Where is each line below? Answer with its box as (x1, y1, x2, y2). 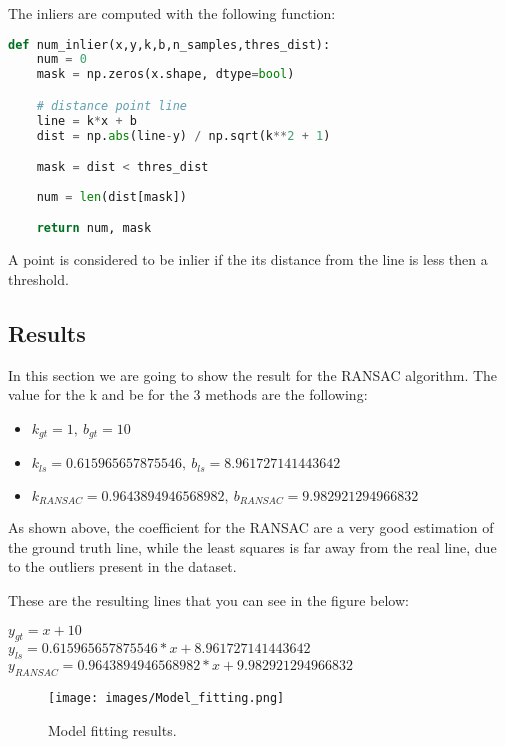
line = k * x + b (36, 113, 137, 128)
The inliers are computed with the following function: (8, 3, 336, 23)
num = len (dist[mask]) (36, 189, 188, 204)
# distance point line (36, 98, 187, 113)
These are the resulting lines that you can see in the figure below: (8, 590, 409, 611)
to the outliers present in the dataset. (8, 556, 237, 577)
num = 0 (36, 52, 87, 67)
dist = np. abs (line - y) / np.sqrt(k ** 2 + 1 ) (36, 128, 331, 143)
